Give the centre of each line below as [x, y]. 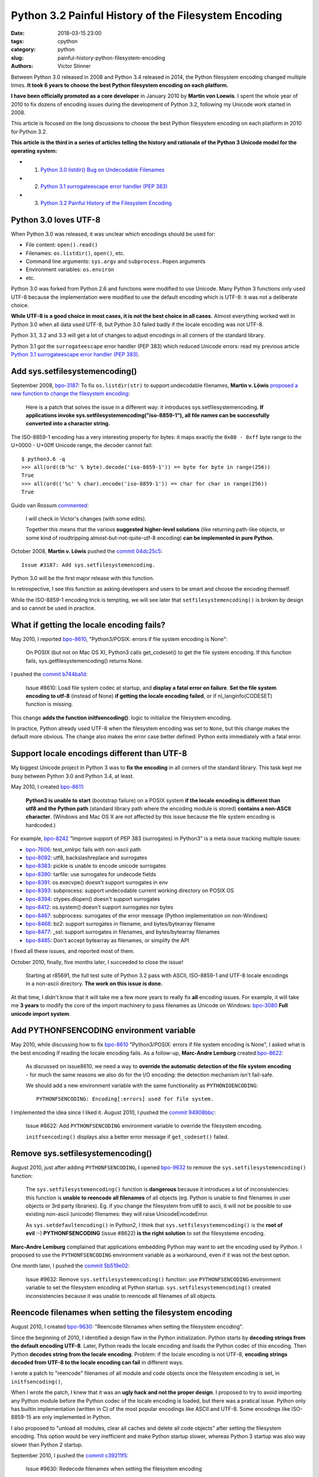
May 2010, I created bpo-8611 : [48, 787]
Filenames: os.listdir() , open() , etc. [75, 253]
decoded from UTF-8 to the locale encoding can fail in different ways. [97, 1362]
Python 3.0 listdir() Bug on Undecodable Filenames [102, 170]
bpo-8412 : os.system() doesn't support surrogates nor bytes [100, 907]
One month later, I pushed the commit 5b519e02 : [70, 1266]
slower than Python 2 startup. [47, 1445]
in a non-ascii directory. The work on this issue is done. [94, 984]
